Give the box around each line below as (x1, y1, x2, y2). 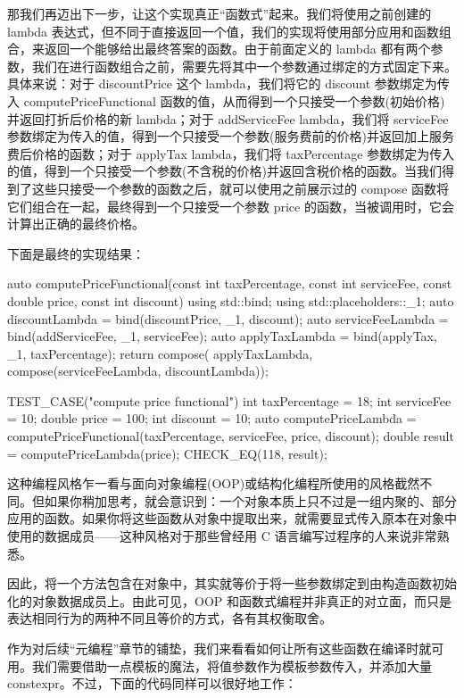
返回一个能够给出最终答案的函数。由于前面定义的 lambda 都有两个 (44, 39, 431, 58)
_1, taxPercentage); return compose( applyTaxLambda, (7, 344, 313, 362)
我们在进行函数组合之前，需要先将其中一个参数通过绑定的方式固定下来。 (31, 56, 457, 75)
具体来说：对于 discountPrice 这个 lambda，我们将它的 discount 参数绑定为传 (7, 74, 450, 93)
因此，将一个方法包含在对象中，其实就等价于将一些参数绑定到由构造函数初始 (7, 574, 457, 593)
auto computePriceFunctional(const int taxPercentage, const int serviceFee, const (7, 274, 452, 293)
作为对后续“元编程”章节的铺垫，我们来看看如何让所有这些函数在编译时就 (7, 639, 432, 657)
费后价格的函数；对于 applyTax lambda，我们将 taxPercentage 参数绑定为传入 (7, 144, 455, 162)
